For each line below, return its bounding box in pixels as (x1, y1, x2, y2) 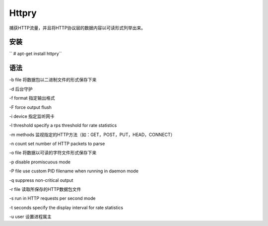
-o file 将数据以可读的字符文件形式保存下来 (9, 150, 97, 156)
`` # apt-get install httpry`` (9, 51, 62, 57)
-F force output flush (9, 104, 52, 110)
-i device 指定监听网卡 (9, 113, 55, 119)
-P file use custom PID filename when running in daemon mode (9, 168, 139, 174)
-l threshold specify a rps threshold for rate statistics (9, 122, 117, 129)
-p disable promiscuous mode (9, 159, 70, 165)
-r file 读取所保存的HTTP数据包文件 (9, 186, 81, 192)
